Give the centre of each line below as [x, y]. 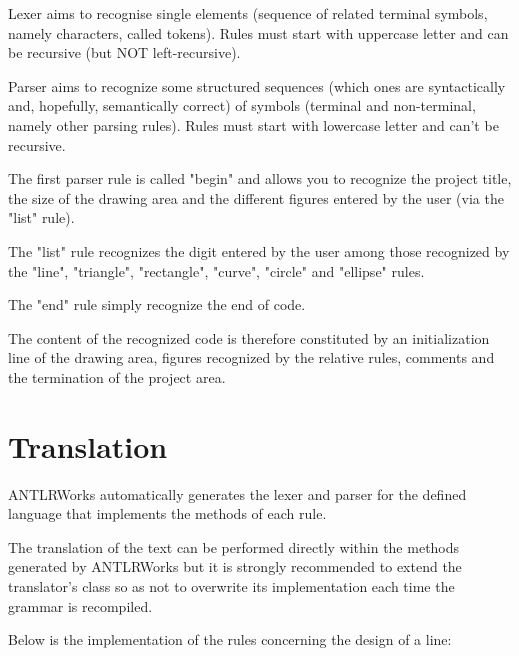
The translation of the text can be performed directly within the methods [234, 546]
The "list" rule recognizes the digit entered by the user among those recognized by [259, 250]
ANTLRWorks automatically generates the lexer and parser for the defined [237, 493]
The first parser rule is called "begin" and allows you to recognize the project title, [260, 178]
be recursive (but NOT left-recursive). [124, 52]
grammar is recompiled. [80, 605]
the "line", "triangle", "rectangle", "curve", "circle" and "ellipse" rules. [216, 270]
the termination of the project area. [117, 376]
